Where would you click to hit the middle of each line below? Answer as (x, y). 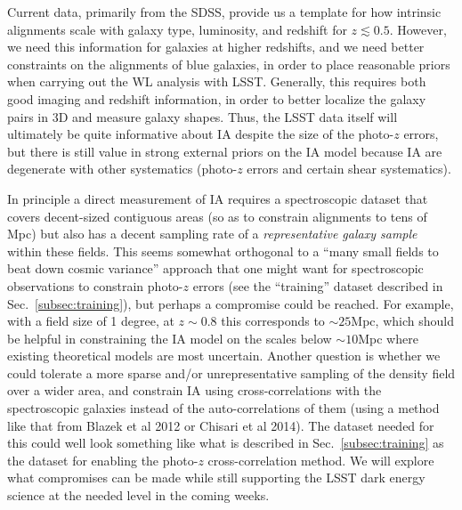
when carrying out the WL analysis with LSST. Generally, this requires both (217, 81)
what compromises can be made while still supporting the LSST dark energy (216, 478)
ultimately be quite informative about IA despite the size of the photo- (201, 134)
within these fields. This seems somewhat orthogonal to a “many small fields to (223, 251)
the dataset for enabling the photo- (103, 460)
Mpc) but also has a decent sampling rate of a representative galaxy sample (212, 234)
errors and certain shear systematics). (349, 169)
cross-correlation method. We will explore (321, 460)
